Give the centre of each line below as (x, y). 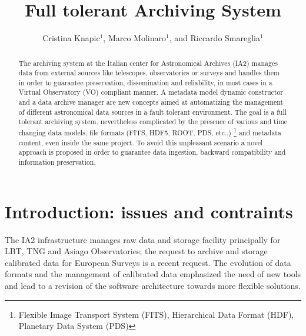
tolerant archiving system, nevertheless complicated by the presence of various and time (153, 122)
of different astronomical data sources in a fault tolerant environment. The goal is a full (153, 112)
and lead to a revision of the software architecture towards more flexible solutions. (153, 286)
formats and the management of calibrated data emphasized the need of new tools (153, 274)
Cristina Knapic (71, 38)
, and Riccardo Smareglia (214, 38)
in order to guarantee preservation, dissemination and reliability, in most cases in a (145, 82)
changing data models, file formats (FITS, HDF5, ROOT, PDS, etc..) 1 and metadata (150, 132)
